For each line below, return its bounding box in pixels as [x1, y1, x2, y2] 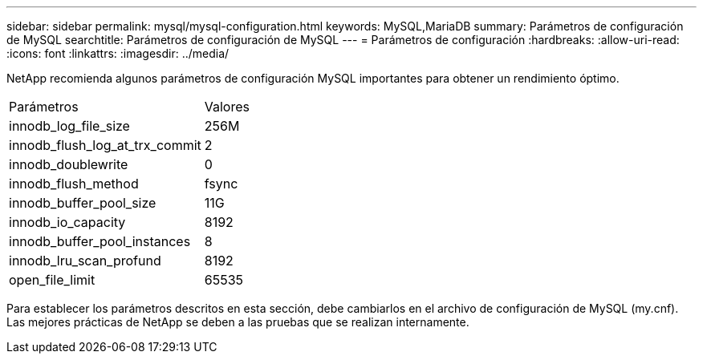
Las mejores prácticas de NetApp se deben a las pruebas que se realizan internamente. [6, 315, 469, 329]
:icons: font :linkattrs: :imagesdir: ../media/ [6, 47, 230, 60]
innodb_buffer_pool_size [9, 195, 156, 211]
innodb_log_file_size [9, 118, 130, 134]
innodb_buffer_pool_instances [9, 233, 191, 249]
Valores [204, 99, 250, 115]
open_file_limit [9, 272, 95, 288]
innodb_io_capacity [9, 214, 126, 230]
